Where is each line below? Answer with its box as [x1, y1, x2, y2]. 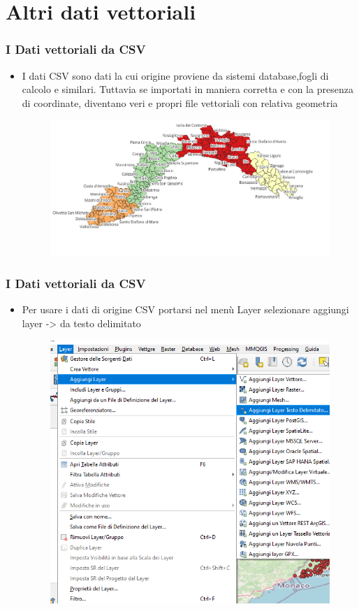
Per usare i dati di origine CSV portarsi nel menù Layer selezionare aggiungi [22, 302, 349, 317]
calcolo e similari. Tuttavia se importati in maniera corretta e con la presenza [22, 82, 353, 96]
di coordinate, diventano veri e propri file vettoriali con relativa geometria [22, 95, 338, 110]
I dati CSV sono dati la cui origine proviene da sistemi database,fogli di [22, 68, 329, 83]
